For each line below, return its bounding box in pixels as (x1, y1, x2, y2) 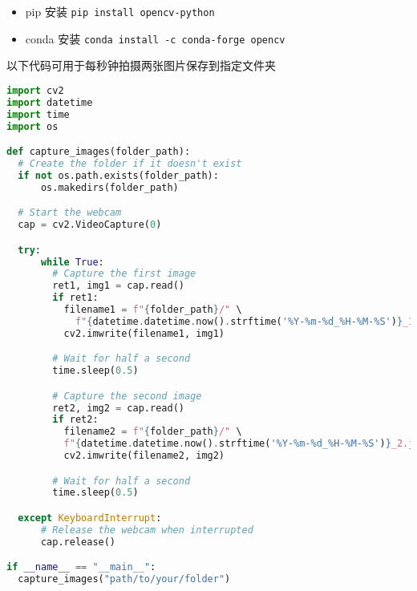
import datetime (6, 96, 93, 108)
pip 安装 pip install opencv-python (25, 3, 215, 19)
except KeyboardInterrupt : (18, 512, 162, 524)
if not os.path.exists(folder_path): (18, 169, 219, 181)
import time (6, 108, 70, 120)
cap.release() (40, 536, 116, 548)
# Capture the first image (52, 268, 196, 280)
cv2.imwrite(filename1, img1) (63, 327, 225, 339)
